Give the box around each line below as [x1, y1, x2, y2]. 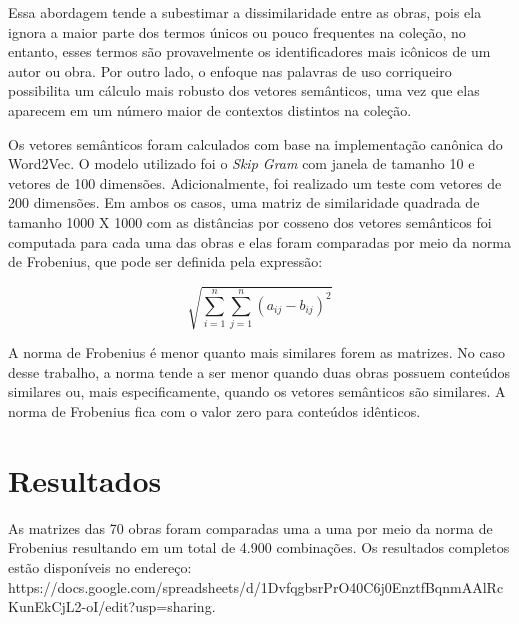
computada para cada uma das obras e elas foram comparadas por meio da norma [8, 231, 511, 252]
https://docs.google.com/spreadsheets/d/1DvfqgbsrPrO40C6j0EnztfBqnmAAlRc [8, 576, 504, 597]
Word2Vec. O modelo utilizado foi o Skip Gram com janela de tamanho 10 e [8, 153, 475, 174]
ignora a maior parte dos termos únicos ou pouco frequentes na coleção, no [8, 21, 466, 42]
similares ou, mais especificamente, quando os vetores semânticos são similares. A [8, 381, 506, 402]
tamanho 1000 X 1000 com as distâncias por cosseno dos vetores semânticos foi [8, 211, 492, 232]
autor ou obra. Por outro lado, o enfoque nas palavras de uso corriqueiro [8, 60, 452, 81]
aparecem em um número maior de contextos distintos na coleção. [8, 99, 412, 120]
